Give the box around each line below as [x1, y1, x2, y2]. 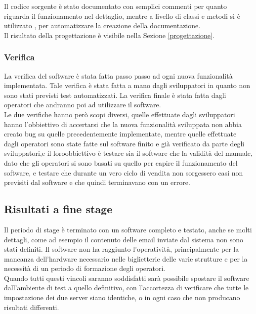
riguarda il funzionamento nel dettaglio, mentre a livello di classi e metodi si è [4, 10, 240, 21]
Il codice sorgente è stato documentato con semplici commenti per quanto [4, 1, 227, 11]
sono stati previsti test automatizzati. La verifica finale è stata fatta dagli [4, 90, 226, 100]
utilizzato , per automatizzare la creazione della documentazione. [4, 20, 201, 31]
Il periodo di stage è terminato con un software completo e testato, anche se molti [4, 224, 252, 234]
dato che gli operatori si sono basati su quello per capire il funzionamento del [4, 157, 238, 168]
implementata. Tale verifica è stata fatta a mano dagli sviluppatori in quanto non [4, 80, 251, 90]
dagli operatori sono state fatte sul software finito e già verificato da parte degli [4, 138, 245, 148]
